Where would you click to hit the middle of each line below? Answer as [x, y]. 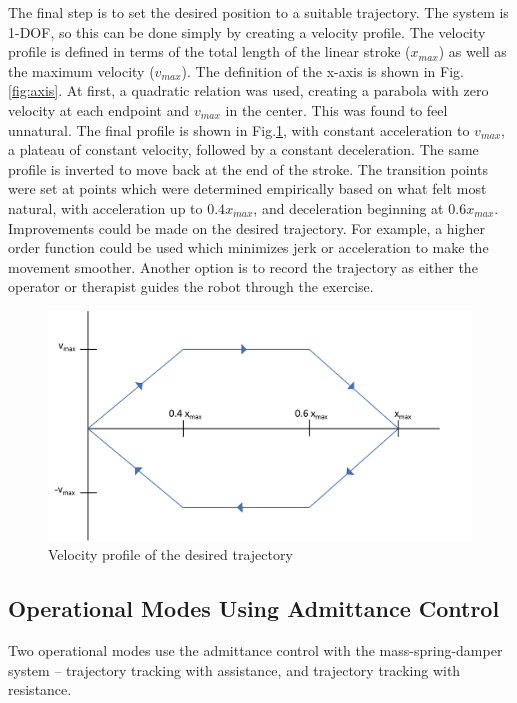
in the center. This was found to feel [336, 109]
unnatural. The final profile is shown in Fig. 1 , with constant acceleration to [239, 129]
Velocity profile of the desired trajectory [170, 554]
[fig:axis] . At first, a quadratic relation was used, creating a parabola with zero [248, 90]
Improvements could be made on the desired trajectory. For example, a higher [246, 227]
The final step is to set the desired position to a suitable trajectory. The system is [258, 12]
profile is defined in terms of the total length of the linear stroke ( [209, 51]
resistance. [40, 689]
